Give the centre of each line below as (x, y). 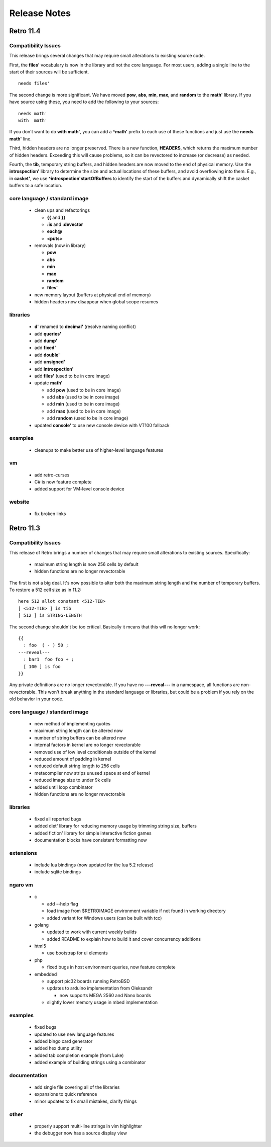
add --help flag (63, 904)
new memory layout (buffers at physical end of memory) (93, 295)
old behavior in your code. (36, 699)
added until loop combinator (63, 787)
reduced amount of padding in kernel (73, 759)
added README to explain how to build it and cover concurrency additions (124, 939)
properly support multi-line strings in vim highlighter (88, 1126)
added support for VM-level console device (80, 489)
